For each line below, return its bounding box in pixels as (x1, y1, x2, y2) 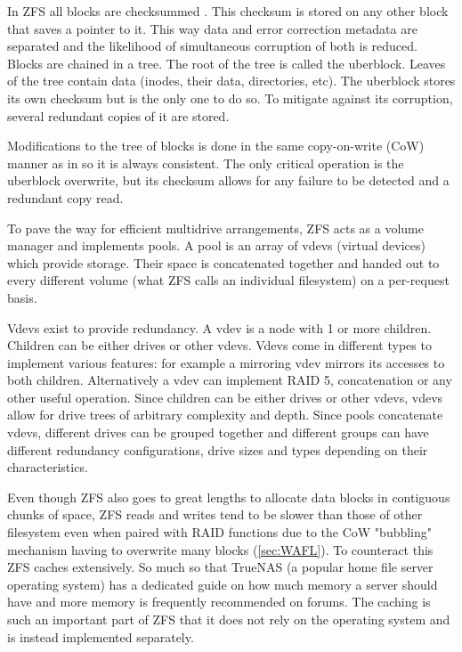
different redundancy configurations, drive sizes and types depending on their (7, 440, 428, 459)
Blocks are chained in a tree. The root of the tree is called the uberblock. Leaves (7, 53, 446, 72)
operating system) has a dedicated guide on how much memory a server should (7, 575, 438, 593)
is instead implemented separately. (7, 627, 194, 646)
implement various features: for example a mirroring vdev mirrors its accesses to (7, 353, 445, 371)
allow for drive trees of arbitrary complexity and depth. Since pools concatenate (7, 405, 443, 424)
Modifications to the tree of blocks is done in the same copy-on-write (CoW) (7, 136, 425, 155)
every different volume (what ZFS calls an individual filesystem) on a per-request (7, 271, 450, 289)
